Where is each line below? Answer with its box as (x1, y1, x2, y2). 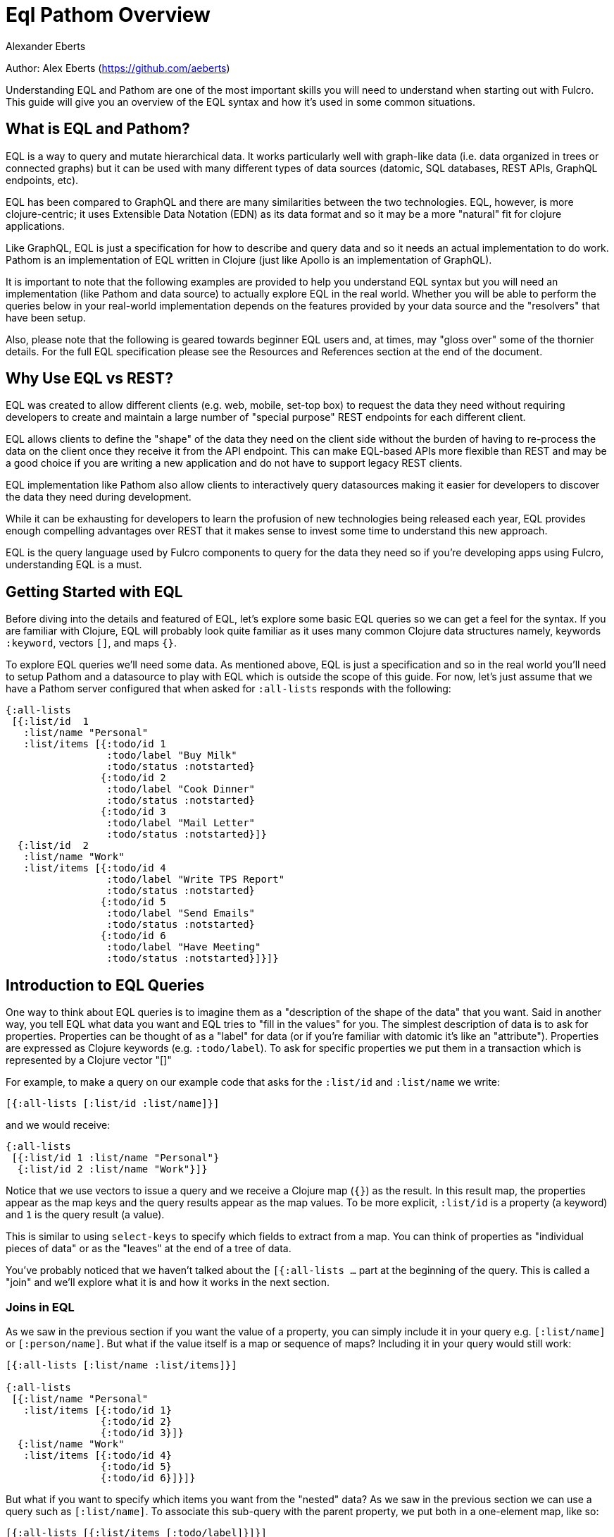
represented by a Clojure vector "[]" (6, 1054, 172, 1067)
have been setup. (6, 311, 86, 324)
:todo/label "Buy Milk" (106, 749, 237, 761)
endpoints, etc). (6, 173, 79, 186)
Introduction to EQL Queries (6, 976, 205, 994)
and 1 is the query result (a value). (6, 1208, 165, 1221)
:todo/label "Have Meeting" (106, 941, 261, 953)
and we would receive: (6, 1119, 111, 1132)
